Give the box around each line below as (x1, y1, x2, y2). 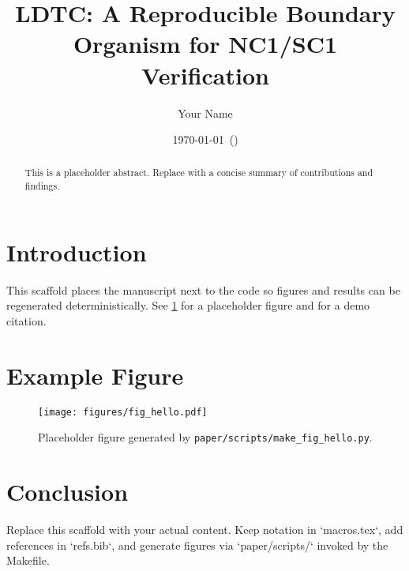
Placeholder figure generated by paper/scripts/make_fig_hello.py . (38, 429, 373, 445)
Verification (141, 58, 269, 91)
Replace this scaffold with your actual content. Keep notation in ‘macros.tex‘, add (6, 521, 403, 538)
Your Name (178, 104, 233, 121)
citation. (6, 312, 47, 329)
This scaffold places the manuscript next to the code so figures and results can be (6, 281, 400, 298)
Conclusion (6, 475, 129, 508)
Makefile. (6, 552, 50, 569)
